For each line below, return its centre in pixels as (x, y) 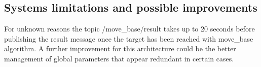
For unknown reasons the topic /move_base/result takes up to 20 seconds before (129, 29)
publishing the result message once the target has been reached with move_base (129, 38)
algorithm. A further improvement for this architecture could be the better (120, 48)
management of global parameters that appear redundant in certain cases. (119, 58)
